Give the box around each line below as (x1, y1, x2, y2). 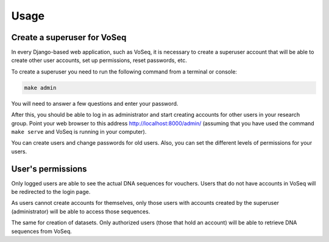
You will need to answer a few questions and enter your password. (11, 100, 179, 107)
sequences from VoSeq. (11, 227, 73, 235)
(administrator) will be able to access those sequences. (11, 207, 150, 215)
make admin (24, 84, 57, 91)
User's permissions (11, 164, 88, 174)
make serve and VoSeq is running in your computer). (11, 128, 147, 135)
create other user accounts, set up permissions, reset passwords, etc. (11, 57, 187, 64)
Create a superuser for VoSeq (11, 32, 127, 43)
